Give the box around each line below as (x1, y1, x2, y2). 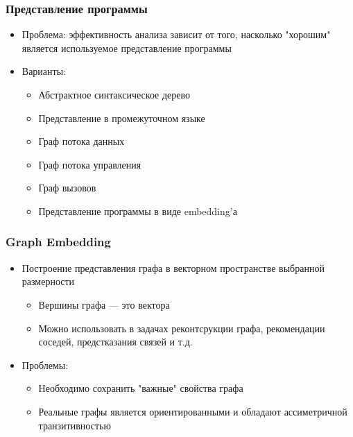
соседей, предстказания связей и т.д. (38, 334, 193, 349)
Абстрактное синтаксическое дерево (38, 87, 190, 101)
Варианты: (21, 64, 66, 78)
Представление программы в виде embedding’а (38, 203, 237, 218)
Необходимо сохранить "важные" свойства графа (38, 381, 243, 395)
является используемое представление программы (21, 40, 232, 55)
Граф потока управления (38, 157, 141, 171)
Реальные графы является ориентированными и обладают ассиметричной (38, 404, 347, 418)
